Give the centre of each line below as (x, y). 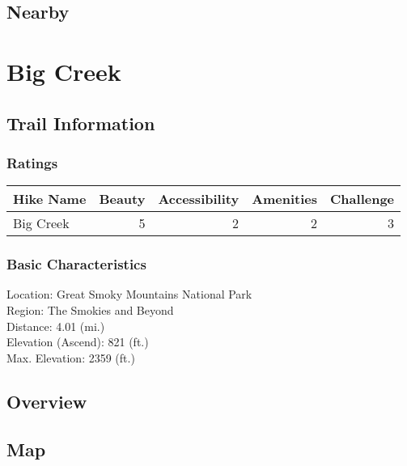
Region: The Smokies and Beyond (90, 309)
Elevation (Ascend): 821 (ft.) (78, 342)
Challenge (362, 199)
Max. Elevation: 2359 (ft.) (71, 357)
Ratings (32, 162)
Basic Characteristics (76, 264)
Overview (47, 401)
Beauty (122, 199)
